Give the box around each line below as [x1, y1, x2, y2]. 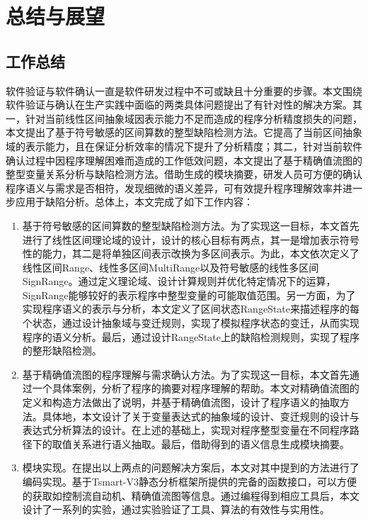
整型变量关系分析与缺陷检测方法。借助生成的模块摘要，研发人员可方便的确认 [6, 167, 362, 181]
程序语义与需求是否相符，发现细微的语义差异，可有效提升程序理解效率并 [6, 180, 343, 195]
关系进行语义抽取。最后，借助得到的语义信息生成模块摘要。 [71, 436, 350, 451]
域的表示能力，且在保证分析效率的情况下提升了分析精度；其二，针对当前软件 [6, 138, 362, 153]
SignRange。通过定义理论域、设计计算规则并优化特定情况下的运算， [22, 274, 336, 288]
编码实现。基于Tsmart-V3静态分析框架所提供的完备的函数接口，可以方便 [22, 474, 357, 489]
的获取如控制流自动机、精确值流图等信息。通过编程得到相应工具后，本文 [22, 488, 360, 503]
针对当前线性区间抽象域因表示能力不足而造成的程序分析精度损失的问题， [25, 111, 362, 125]
